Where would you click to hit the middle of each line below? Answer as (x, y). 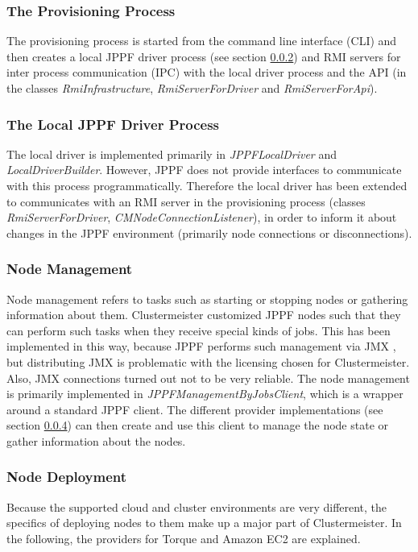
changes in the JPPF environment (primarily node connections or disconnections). (209, 232)
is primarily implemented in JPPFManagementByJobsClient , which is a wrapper (205, 394)
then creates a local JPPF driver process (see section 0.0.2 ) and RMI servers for (204, 56)
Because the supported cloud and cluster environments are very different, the (197, 506)
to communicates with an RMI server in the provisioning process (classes (186, 201)
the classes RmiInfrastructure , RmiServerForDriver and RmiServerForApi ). (192, 88)
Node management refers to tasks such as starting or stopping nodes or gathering (207, 299)
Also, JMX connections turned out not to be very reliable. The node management (208, 378)
